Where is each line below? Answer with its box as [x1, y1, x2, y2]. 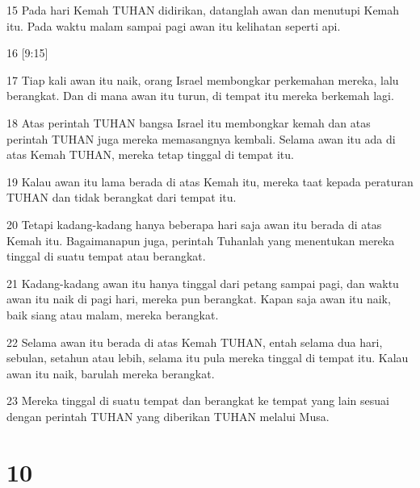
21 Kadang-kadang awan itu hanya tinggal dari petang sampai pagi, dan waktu [6, 274, 399, 291]
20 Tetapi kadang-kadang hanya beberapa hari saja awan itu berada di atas [6, 215, 382, 232]
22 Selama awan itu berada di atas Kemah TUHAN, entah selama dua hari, [6, 333, 383, 350]
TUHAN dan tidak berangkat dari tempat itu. [6, 189, 237, 206]
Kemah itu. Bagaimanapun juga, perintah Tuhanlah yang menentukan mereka [6, 231, 395, 248]
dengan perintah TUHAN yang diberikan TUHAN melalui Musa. [6, 407, 330, 424]
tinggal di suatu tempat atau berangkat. [6, 248, 206, 265]
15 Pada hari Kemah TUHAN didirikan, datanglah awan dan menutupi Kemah [6, 2, 400, 18]
